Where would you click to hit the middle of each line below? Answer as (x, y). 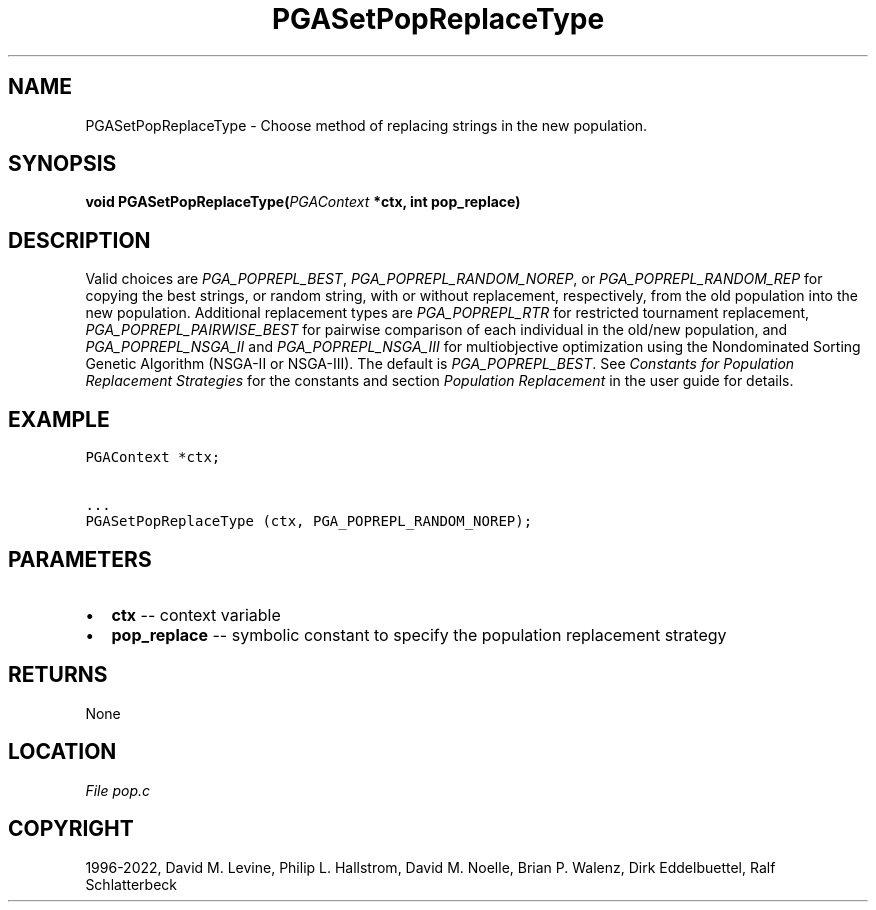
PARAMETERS (80, 559)
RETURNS (58, 675)
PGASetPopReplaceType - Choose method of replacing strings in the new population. (366, 125)
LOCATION (62, 752)
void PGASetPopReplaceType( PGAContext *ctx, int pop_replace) (303, 202)
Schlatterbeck (131, 884)
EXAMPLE (59, 419)
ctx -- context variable (196, 614)
